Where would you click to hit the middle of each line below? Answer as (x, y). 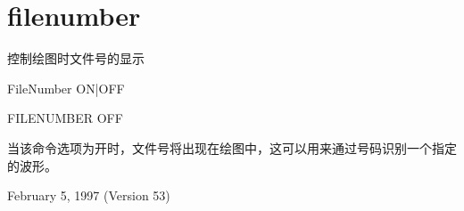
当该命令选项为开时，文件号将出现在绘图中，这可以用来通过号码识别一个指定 (232, 147)
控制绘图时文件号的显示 (76, 58)
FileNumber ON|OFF (66, 88)
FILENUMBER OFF (65, 118)
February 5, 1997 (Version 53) (89, 195)
